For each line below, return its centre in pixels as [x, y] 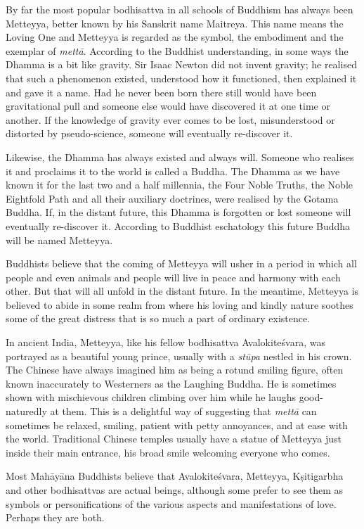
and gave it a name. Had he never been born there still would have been [161, 92]
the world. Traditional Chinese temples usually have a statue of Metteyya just [174, 439]
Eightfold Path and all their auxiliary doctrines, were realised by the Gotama [172, 198]
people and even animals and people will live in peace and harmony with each [173, 277]
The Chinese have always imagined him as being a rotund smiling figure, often [175, 370]
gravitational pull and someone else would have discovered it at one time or [168, 106]
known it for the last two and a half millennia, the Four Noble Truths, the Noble [180, 185]
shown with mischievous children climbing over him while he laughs [151, 397]
